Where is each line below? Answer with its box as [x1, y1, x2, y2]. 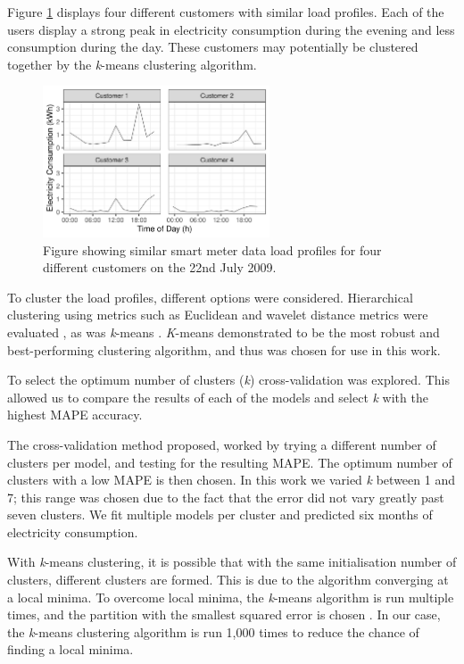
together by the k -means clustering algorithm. [7, 54, 257, 73]
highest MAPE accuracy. [7, 405, 143, 424]
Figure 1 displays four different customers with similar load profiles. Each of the [7, 3, 444, 21]
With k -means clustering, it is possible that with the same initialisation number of [7, 552, 457, 571]
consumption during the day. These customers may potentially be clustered [7, 37, 418, 56]
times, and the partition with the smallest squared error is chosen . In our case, [7, 605, 441, 624]
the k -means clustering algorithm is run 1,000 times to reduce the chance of [7, 622, 419, 641]
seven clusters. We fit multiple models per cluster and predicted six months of [7, 505, 433, 524]
